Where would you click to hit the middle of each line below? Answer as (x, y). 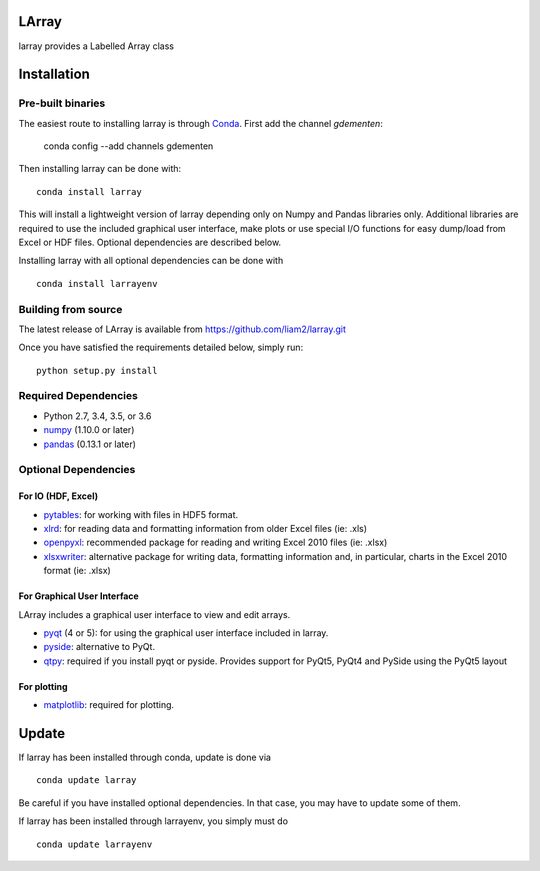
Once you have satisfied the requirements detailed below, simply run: (161, 347)
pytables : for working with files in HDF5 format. (141, 514)
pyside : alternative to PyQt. (99, 647)
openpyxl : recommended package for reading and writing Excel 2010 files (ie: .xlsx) (215, 542)
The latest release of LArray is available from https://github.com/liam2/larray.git (182, 329)
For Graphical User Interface (78, 596)
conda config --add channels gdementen (128, 146)
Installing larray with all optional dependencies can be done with (151, 261)
